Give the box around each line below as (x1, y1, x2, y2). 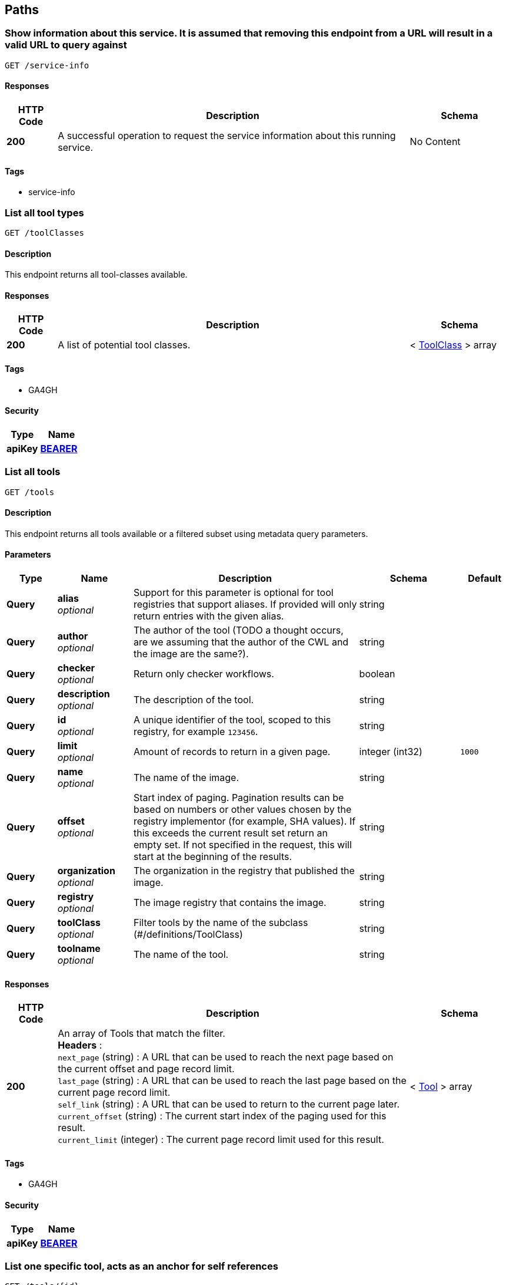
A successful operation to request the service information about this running (58, 130, 396, 142)
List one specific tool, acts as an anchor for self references (5, 1260, 278, 1273)
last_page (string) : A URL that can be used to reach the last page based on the (58, 1075, 407, 1087)
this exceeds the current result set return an (133, 827, 328, 839)
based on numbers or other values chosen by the (133, 803, 352, 816)
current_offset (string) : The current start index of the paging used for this (58, 1110, 387, 1122)
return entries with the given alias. (133, 610, 284, 622)
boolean (359, 668, 395, 680)
